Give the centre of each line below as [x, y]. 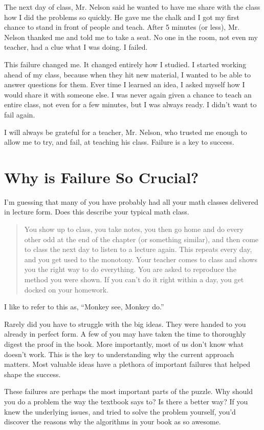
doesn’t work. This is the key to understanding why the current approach [119, 354]
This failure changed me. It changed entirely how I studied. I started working [125, 64]
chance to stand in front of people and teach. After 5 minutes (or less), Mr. [122, 27]
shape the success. [32, 374]
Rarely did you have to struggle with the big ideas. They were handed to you [125, 324]
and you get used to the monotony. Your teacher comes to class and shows [141, 259]
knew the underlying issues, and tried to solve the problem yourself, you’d [120, 411]
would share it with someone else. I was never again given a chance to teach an [128, 94]
